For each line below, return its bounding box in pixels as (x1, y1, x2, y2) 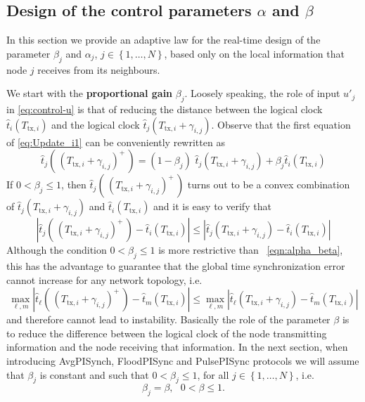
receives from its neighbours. (37, 62, 160, 77)
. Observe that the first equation (211, 117, 351, 131)
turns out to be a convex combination (187, 177, 350, 192)
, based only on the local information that (164, 46, 345, 60)
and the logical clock (51, 117, 140, 131)
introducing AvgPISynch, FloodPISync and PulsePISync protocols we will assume (6, 353, 359, 368)
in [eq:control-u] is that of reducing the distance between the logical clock (6, 101, 323, 116)
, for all (197, 367, 229, 382)
